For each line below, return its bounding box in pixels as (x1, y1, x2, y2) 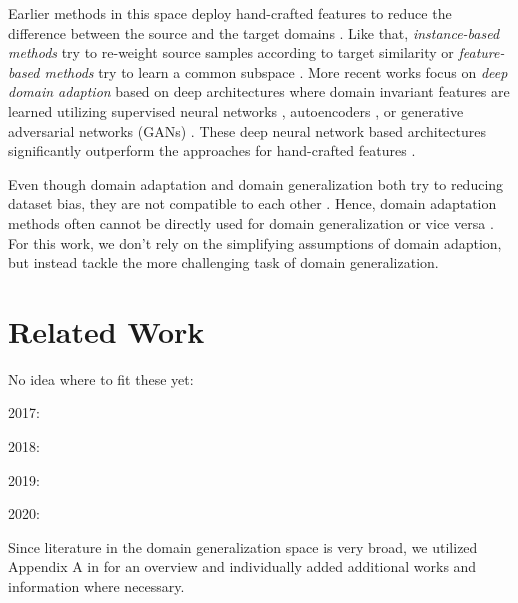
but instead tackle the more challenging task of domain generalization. (8, 252, 439, 273)
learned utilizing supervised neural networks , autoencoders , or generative (8, 100, 464, 121)
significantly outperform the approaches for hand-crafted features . (8, 140, 416, 161)
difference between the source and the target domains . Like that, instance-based (8, 22, 500, 43)
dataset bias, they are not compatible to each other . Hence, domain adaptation (8, 193, 497, 214)
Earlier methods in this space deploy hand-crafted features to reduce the (8, 3, 452, 23)
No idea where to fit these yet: (8, 368, 194, 389)
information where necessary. (8, 576, 185, 596)
